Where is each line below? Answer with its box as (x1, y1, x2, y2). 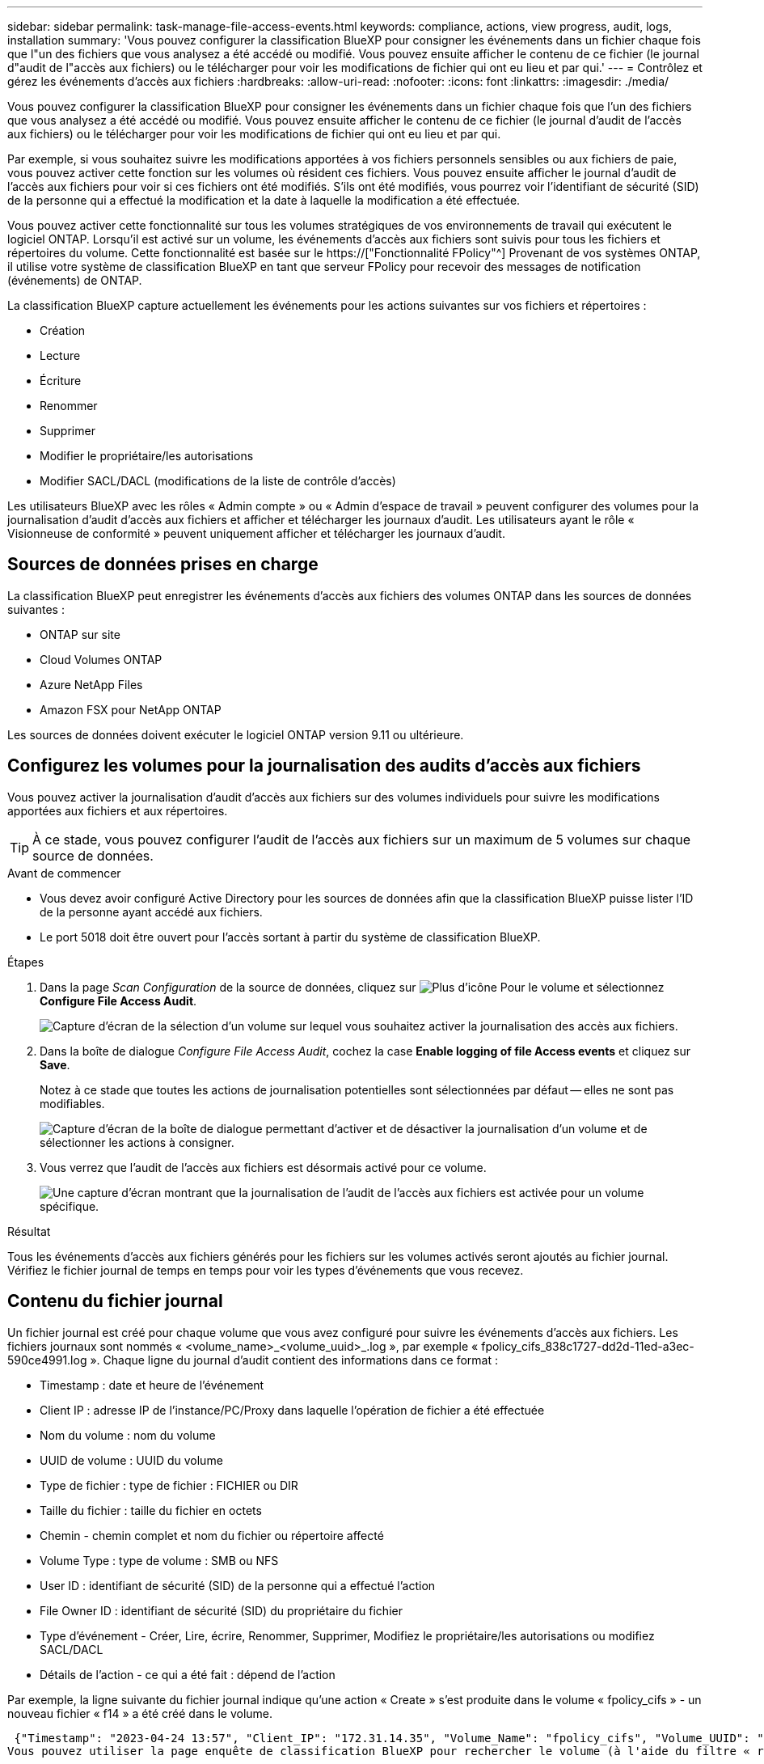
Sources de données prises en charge (7, 554, 319, 575)
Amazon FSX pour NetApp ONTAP (40, 702, 222, 717)
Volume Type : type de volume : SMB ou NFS (40, 1553, 279, 1567)
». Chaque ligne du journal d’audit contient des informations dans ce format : (90, 1352, 498, 1367)
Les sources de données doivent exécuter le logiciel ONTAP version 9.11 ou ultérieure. (7, 727, 464, 742)
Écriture (40, 374, 82, 387)
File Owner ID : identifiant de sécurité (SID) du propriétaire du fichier (40, 1603, 403, 1618)
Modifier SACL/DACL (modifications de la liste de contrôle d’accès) (40, 474, 396, 488)
